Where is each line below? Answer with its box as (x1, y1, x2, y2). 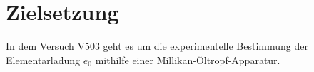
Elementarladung (6, 52, 81, 67)
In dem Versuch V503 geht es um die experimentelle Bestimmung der (6, 38, 308, 53)
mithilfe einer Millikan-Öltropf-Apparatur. (95, 52, 280, 67)
